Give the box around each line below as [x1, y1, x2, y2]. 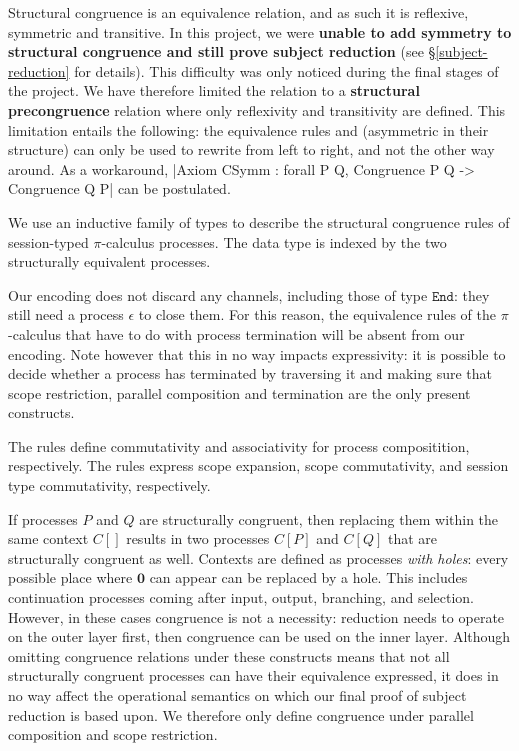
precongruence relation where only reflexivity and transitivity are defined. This [8, 99, 506, 120]
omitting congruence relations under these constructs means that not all [8, 645, 450, 666]
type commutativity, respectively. [8, 475, 211, 496]
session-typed [8, 231, 89, 252]
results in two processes [126, 528, 270, 549]
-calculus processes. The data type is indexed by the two [101, 231, 447, 252]
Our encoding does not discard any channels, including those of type [8, 284, 428, 305]
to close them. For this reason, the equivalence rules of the [138, 304, 496, 325]
